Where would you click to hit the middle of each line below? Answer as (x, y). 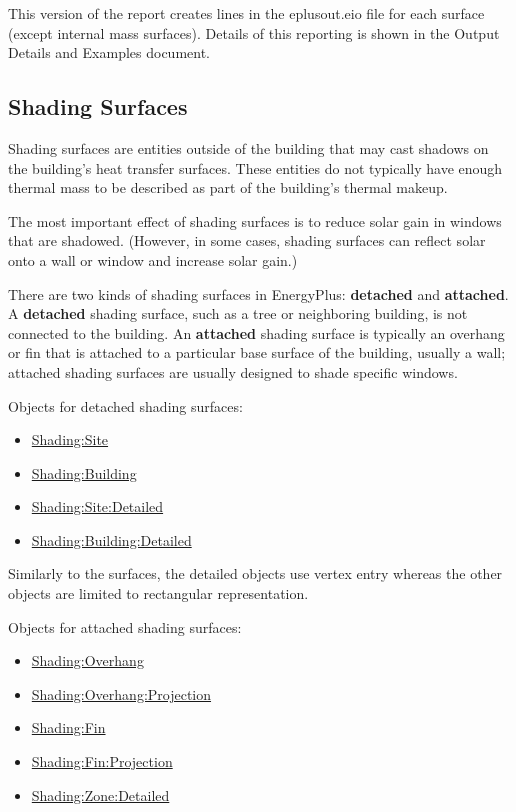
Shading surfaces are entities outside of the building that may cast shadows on (248, 147)
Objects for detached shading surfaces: (125, 405)
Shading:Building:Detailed (111, 539)
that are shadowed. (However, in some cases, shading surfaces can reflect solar (247, 240)
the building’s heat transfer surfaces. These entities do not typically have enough (255, 167)
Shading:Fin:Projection (102, 761)
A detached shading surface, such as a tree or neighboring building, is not (238, 313)
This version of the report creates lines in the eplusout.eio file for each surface (246, 13)
